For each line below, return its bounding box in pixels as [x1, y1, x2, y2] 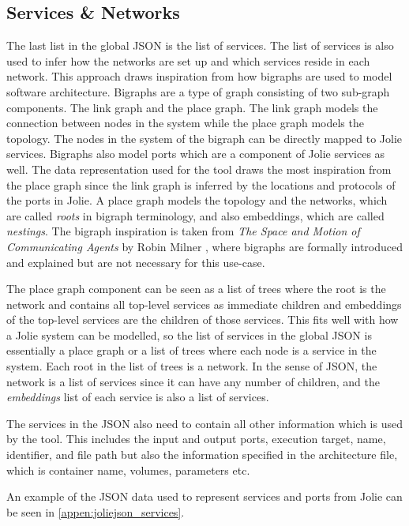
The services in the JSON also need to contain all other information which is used [6, 415, 403, 431]
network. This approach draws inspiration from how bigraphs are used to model [6, 68, 392, 85]
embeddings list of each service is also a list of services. [6, 389, 269, 405]
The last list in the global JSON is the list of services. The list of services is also [6, 37, 394, 54]
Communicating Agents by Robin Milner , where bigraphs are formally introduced [6, 238, 403, 254]
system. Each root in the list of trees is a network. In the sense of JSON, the [6, 358, 377, 374]
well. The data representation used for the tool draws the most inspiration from [6, 160, 392, 177]
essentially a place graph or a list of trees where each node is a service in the [6, 342, 377, 359]
